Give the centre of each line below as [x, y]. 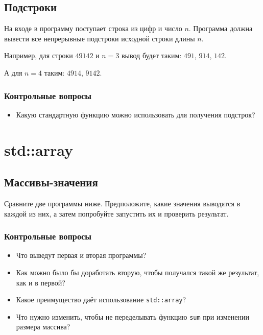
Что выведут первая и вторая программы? [81, 255]
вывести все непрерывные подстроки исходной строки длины [100, 38]
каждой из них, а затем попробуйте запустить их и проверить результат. [116, 213]
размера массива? [43, 327]
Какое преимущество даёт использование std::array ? [101, 300]
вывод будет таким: [151, 55]
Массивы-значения [51, 182]
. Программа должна [221, 28]
